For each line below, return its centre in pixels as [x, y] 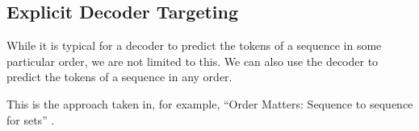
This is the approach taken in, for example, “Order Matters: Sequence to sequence [210, 103]
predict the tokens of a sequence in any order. [119, 77]
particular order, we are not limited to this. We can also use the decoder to [193, 61]
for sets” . [31, 119]
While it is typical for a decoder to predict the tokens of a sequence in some [194, 45]
